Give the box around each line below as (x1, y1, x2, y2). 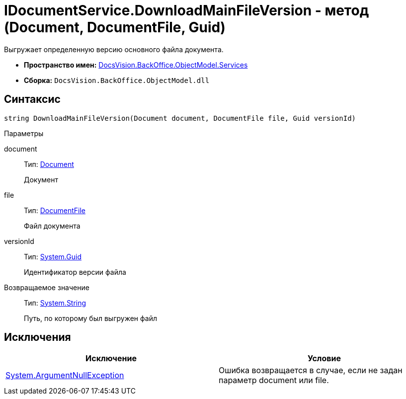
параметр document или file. (219, 375, 329, 386)
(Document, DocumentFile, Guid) (4, 19, 226, 36)
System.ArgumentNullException (5, 370, 124, 381)
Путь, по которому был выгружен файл (24, 314, 157, 322)
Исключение (85, 353, 137, 364)
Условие (308, 353, 341, 364)
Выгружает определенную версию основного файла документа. (4, 45, 224, 54)
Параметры (4, 129, 44, 138)
